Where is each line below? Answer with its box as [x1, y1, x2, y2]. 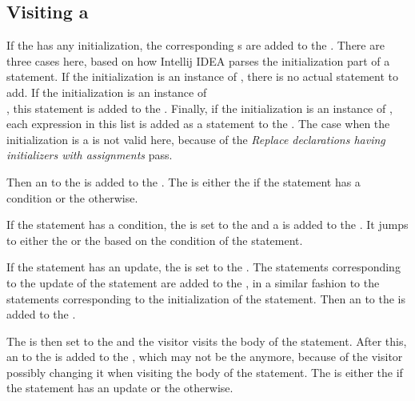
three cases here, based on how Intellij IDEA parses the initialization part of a [6, 52, 390, 69]
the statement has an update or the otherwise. [6, 379, 233, 396]
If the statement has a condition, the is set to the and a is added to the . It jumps [6, 216, 409, 233]
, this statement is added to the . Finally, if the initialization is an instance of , [6, 99, 393, 116]
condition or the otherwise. [6, 189, 138, 206]
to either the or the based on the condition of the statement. [6, 231, 303, 248]
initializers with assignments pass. [6, 146, 173, 163]
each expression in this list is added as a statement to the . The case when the [6, 115, 390, 132]
